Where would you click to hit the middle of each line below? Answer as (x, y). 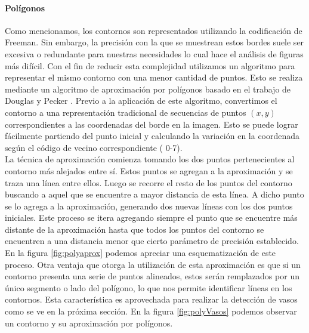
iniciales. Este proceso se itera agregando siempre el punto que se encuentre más (151, 218)
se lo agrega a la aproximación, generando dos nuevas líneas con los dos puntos (149, 206)
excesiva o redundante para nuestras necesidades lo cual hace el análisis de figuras (154, 53)
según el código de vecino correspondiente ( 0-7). (94, 147)
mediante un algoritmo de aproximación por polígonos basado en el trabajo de (148, 89)
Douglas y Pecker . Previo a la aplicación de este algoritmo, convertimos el (141, 101)
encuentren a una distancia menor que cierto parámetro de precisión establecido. (152, 241)
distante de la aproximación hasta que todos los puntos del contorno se (135, 229)
